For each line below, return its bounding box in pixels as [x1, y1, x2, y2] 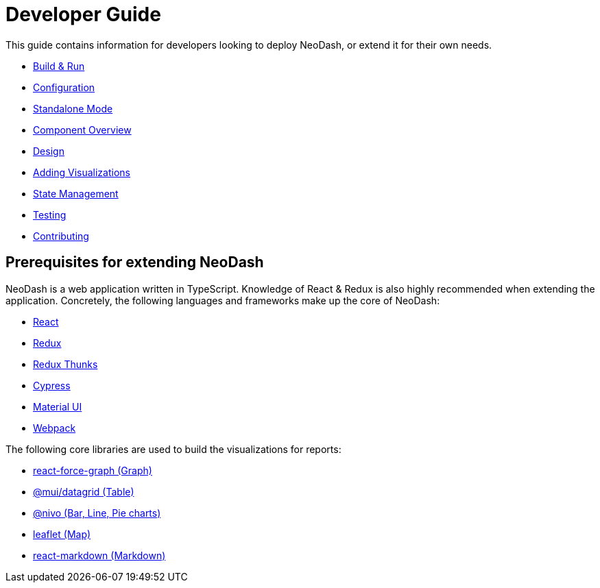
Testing [33, 208, 67, 221]
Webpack [33, 421, 76, 434]
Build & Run [33, 60, 85, 72]
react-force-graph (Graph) [33, 464, 152, 476]
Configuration [33, 81, 95, 93]
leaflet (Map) [33, 528, 91, 540]
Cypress [33, 379, 71, 391]
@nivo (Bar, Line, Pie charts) [33, 506, 161, 519]
